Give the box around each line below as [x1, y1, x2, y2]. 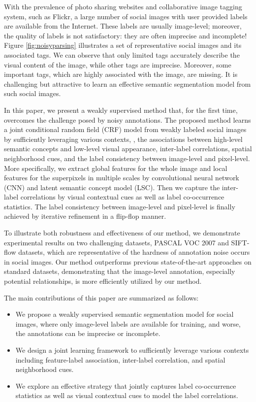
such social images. [4, 88, 61, 99]
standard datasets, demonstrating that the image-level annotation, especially [4, 266, 235, 276]
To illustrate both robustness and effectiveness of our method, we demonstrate [4, 228, 240, 238]
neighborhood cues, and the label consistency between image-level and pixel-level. [4, 153, 250, 163]
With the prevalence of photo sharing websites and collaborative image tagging [4, 1, 242, 11]
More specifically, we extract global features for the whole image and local [4, 163, 227, 173]
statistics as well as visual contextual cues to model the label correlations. [15, 390, 238, 401]
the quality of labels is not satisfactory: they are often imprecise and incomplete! [4, 30, 247, 40]
